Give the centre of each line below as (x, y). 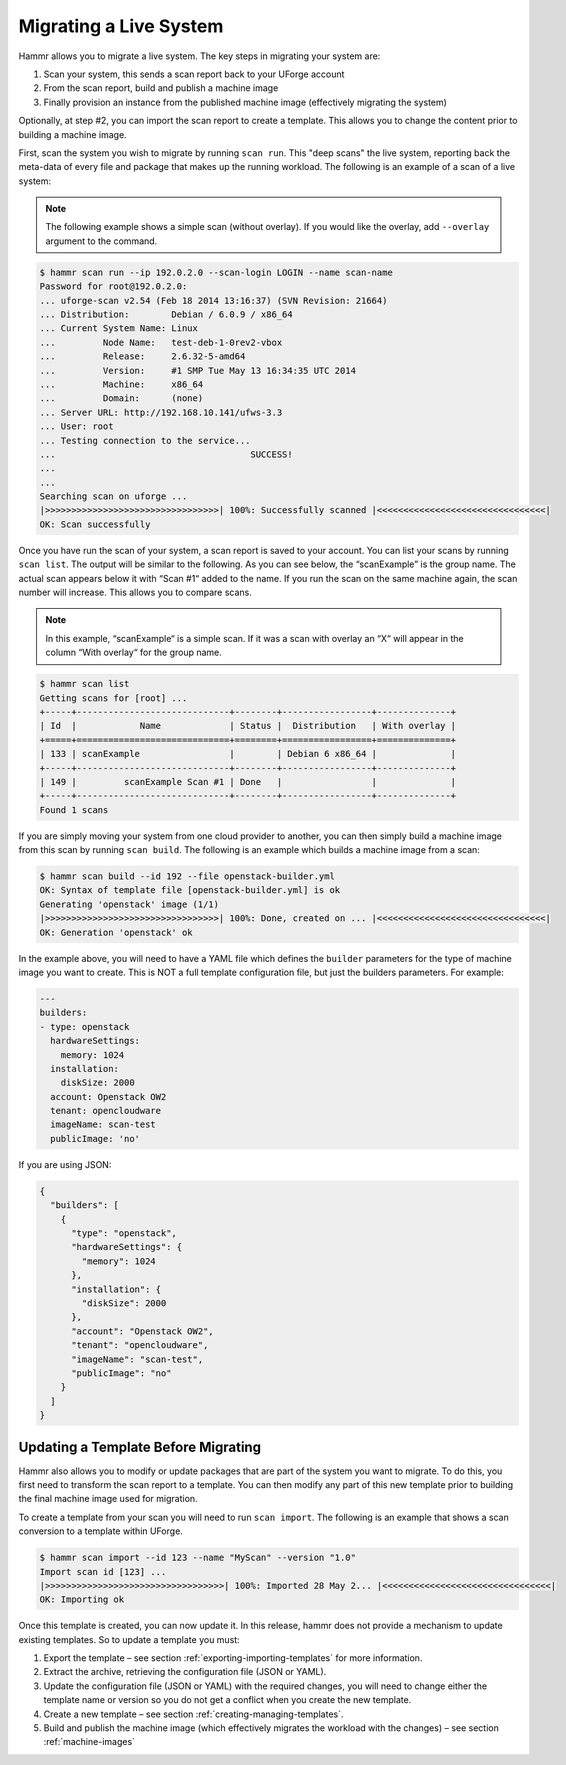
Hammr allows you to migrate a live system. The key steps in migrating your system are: (199, 56)
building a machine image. (72, 134)
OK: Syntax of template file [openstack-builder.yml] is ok (190, 890)
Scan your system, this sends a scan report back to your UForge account (194, 74)
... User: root (76, 426)
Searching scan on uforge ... (113, 496)
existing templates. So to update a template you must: (129, 1639)
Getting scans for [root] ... (113, 698)
